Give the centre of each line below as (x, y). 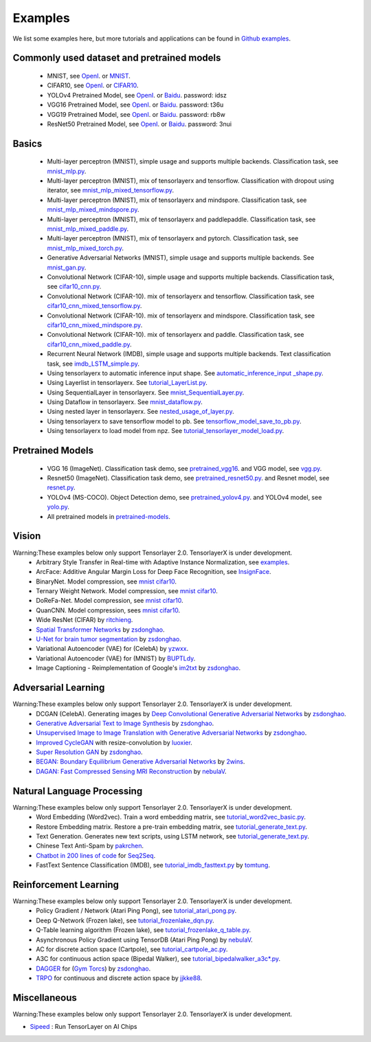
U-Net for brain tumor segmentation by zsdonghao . (109, 639)
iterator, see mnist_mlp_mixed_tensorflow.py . (111, 190)
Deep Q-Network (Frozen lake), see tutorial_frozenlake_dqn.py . (125, 920)
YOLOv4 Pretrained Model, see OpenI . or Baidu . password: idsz (137, 95)
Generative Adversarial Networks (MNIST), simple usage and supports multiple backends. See (181, 258)
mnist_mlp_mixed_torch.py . (85, 248)
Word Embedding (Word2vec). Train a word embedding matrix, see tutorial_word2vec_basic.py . (171, 817)
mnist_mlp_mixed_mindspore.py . (93, 210)
